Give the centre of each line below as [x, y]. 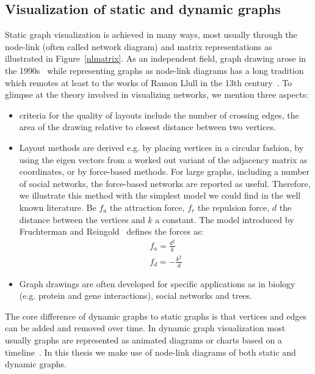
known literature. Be [58, 207]
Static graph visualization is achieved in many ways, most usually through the [151, 35]
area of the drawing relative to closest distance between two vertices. [147, 127]
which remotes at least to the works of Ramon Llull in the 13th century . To [149, 82]
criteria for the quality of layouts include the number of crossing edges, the [159, 115]
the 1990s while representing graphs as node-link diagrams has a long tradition [154, 70]
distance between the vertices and [82, 219]
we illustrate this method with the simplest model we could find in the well [160, 195]
